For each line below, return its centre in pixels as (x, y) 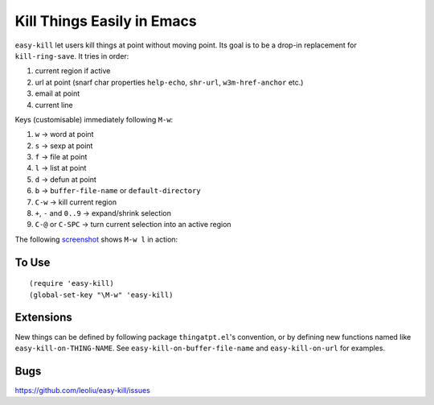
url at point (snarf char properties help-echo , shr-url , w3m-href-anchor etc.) (169, 82)
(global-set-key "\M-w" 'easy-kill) (101, 295)
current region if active (73, 71)
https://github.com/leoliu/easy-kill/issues (82, 390)
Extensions (43, 318)
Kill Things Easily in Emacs (106, 21)
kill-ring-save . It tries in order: (72, 56)
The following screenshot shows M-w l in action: (96, 239)
